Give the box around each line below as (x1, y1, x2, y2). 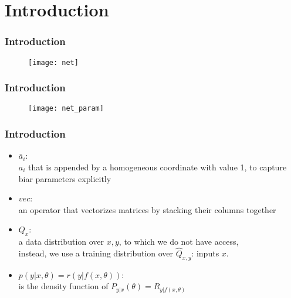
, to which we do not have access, (119, 235, 239, 248)
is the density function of (18, 280, 109, 292)
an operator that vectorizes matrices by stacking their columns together (18, 203, 276, 215)
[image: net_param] (28, 104, 104, 113)
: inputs (191, 246, 219, 259)
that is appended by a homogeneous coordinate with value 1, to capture (28, 160, 287, 173)
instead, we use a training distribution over (18, 246, 174, 259)
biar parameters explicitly (18, 172, 111, 184)
